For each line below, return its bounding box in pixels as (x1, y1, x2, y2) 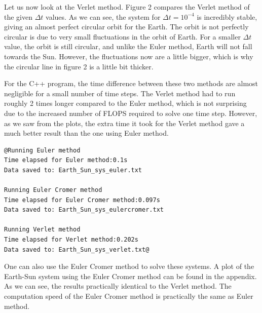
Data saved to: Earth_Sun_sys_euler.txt (4, 166, 142, 174)
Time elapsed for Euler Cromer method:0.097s (4, 196, 160, 204)
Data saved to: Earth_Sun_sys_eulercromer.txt (4, 206, 164, 214)
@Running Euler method (4, 146, 81, 154)
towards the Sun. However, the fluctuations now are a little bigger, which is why (4, 51, 253, 61)
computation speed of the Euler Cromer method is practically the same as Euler (4, 291, 253, 301)
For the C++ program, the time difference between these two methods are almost (4, 78, 258, 89)
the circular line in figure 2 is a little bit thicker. (4, 61, 154, 71)
